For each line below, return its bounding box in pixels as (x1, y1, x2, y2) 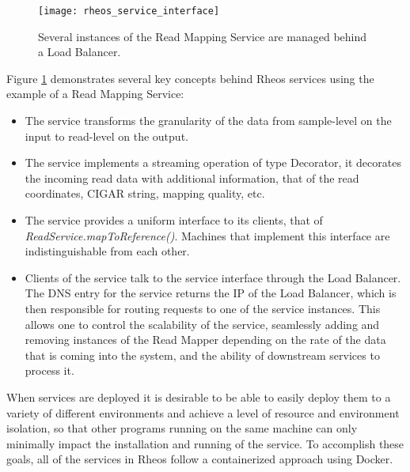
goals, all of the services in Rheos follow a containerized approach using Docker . (6, 451, 393, 467)
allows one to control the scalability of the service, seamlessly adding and (25, 315, 380, 332)
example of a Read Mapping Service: (6, 85, 184, 102)
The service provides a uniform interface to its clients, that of (25, 212, 323, 228)
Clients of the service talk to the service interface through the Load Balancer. (25, 269, 401, 285)
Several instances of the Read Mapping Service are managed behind (38, 28, 367, 44)
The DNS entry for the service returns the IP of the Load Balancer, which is (25, 285, 397, 301)
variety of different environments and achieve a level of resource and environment (6, 404, 400, 421)
